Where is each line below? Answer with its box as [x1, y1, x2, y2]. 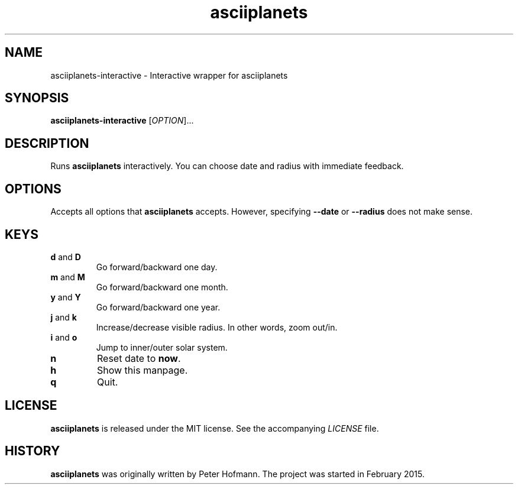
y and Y [50, 292, 81, 302]
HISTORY [5, 443, 60, 459]
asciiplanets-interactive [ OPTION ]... [50, 115, 194, 126]
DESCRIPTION [5, 135, 89, 151]
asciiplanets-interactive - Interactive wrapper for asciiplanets [50, 70, 288, 80]
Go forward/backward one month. [96, 281, 228, 292]
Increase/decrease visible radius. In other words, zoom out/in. [96, 322, 338, 332]
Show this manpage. [96, 364, 188, 376]
